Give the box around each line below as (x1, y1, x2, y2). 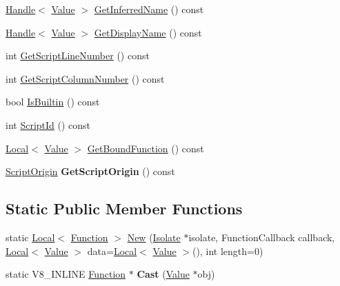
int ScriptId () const (6, 117, 91, 132)
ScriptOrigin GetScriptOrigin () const (6, 164, 175, 178)
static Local (6, 229, 55, 244)
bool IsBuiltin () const (6, 94, 100, 109)
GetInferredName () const (94, 2, 204, 16)
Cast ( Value (137, 267, 190, 281)
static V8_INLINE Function (6, 267, 126, 281)
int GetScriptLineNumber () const (6, 48, 150, 63)
